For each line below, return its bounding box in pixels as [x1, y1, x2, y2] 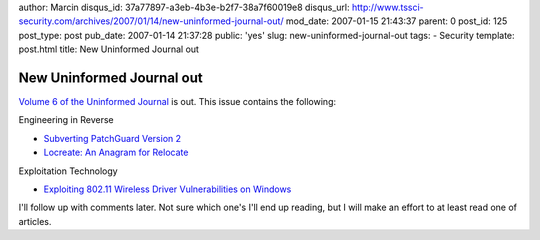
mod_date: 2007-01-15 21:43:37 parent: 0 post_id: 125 [285, 15, 508, 27]
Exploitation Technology [18, 165, 119, 177]
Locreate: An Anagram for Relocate [43, 146, 189, 159]
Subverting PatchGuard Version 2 [43, 132, 182, 144]
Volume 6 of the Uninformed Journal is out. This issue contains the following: [18, 96, 337, 108]
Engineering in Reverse [18, 114, 114, 126]
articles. [18, 215, 52, 227]
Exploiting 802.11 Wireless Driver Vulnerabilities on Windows [43, 183, 292, 195]
